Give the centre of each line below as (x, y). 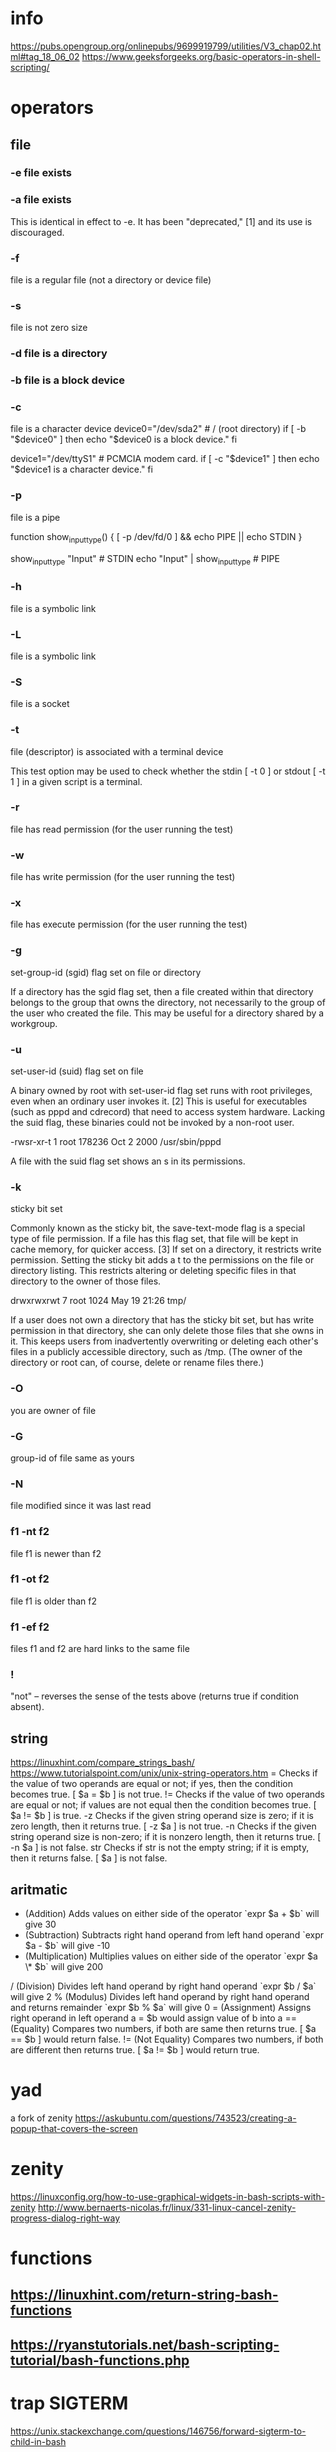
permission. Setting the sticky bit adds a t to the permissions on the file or (162, 1260)
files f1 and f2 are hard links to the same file (100, 1649)
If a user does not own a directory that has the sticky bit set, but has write (162, 1320)
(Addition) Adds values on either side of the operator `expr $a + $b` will (172, 1914)
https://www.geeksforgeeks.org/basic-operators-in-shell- (201, 56)
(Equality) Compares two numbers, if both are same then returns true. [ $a (163, 2029)
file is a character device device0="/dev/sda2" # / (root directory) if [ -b (158, 429)
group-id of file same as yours (72, 1458)
